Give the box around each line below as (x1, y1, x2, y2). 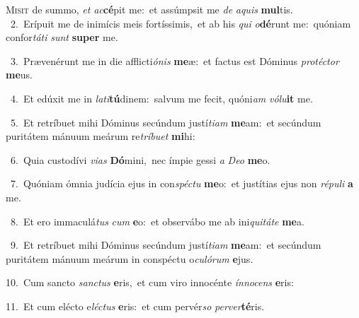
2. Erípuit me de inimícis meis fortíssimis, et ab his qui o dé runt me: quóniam (10, 16, 351, 30)
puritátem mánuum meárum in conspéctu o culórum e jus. (6, 251, 253, 266)
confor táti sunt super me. (6, 30, 118, 45)
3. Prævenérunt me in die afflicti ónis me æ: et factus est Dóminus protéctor (10, 53, 339, 68)
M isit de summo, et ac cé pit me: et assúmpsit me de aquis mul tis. (6, 2, 293, 16)
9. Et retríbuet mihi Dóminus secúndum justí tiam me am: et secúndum (10, 237, 321, 252)
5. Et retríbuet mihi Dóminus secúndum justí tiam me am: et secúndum (10, 114, 321, 129)
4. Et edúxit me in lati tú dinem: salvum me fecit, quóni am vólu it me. (10, 90, 313, 105)
